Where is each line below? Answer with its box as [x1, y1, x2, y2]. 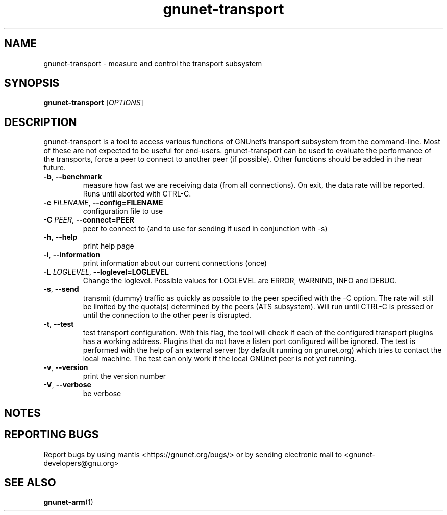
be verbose [83, 389, 121, 398]
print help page [83, 241, 134, 251]
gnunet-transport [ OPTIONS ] [43, 98, 143, 107]
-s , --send [43, 285, 79, 294]
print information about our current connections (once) [83, 259, 267, 268]
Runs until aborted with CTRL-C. [83, 189, 191, 199]
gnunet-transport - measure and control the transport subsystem [43, 59, 262, 68]
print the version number [83, 372, 166, 381]
